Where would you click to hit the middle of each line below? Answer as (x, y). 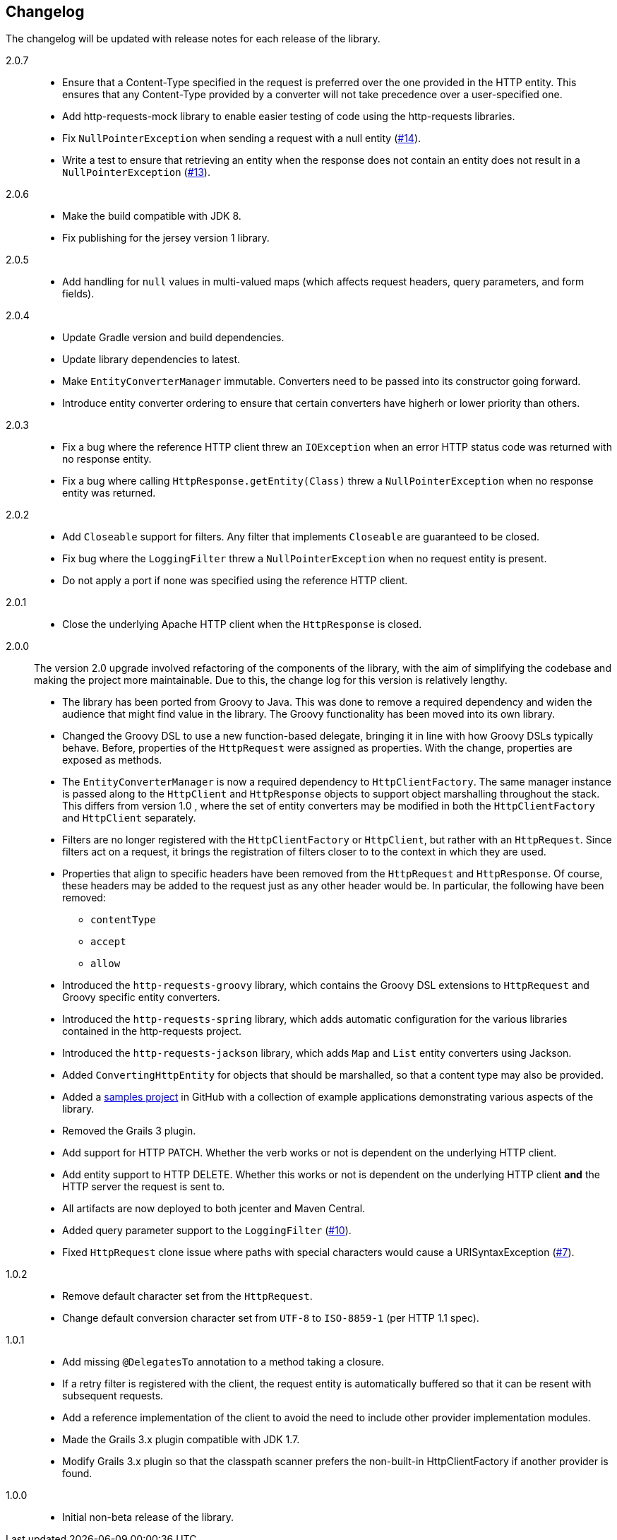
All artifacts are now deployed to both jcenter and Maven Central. (214, 1209)
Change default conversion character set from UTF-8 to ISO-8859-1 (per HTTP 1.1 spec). (271, 1318)
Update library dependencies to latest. (151, 360)
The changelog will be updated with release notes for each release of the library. (193, 39)
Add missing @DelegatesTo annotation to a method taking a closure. (223, 1362)
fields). (78, 294)
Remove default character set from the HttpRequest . (187, 1296)
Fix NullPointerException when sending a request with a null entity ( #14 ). (242, 138)
